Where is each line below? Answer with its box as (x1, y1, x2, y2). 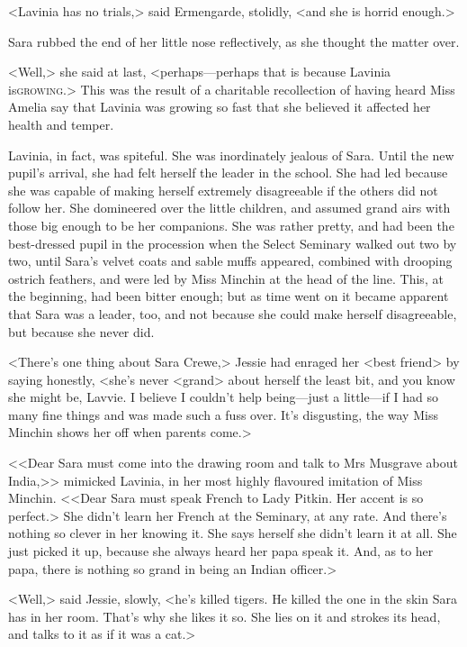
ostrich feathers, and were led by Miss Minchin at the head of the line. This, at (8, 269, 444, 287)
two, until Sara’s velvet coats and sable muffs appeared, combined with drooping (8, 251, 453, 270)
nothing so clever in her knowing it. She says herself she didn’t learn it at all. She (8, 524, 457, 542)
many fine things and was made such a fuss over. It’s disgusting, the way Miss (8, 405, 438, 424)
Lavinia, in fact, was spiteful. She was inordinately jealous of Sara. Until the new (8, 145, 454, 164)
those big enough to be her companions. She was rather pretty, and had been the (8, 215, 454, 234)
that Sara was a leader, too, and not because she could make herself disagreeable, (8, 304, 457, 323)
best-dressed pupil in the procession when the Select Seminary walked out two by (8, 233, 457, 252)
